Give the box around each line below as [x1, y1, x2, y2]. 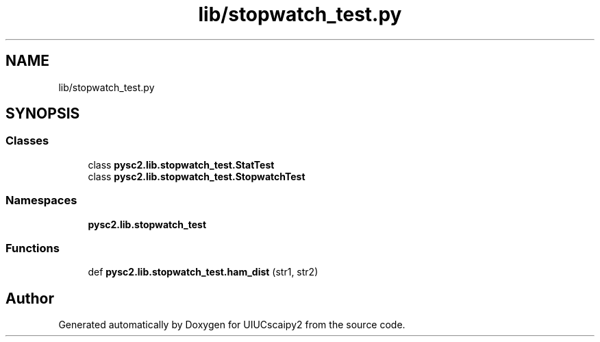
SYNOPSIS [5, 105, 80, 123]
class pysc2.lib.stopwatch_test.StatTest [88, 158, 275, 171]
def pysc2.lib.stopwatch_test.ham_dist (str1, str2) [88, 266, 318, 278]
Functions [5, 241, 60, 255]
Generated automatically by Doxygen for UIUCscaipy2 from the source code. [58, 319, 405, 331]
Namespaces [5, 193, 77, 208]
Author [5, 289, 54, 307]
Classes [5, 134, 49, 148]
